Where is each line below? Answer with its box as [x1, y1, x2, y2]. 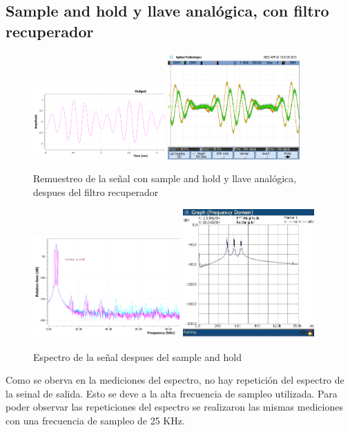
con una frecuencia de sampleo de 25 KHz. [6, 413, 185, 428]
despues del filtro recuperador [33, 184, 159, 199]
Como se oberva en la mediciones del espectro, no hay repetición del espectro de [6, 373, 344, 387]
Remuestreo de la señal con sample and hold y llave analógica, [33, 171, 297, 186]
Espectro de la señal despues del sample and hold [33, 349, 242, 364]
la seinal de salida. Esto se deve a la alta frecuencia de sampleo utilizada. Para [6, 386, 338, 400]
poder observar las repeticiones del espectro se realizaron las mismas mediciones [6, 400, 343, 414]
